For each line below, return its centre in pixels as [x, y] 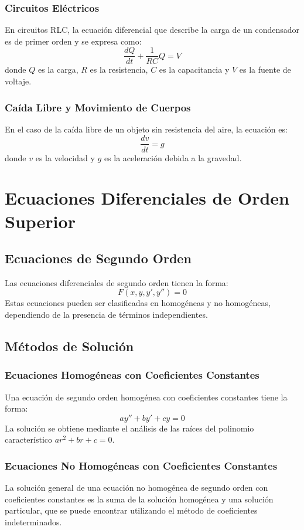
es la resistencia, [119, 69]
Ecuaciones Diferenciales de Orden [147, 198]
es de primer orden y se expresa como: [73, 41]
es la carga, [58, 69]
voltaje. [18, 81]
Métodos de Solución [69, 346]
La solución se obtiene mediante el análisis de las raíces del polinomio [129, 428]
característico [29, 439]
